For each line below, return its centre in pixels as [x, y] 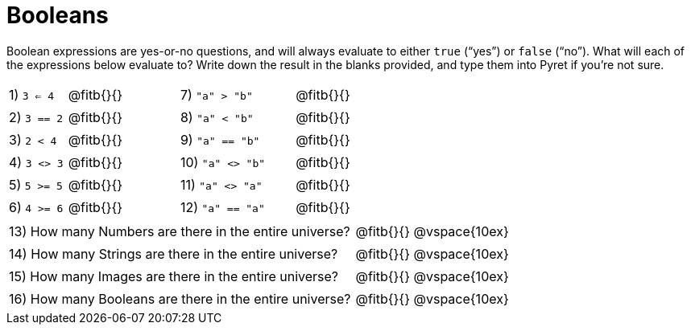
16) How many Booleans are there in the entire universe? [180, 298]
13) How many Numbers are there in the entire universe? [180, 231]
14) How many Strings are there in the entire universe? [174, 253]
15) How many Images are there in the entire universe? [174, 276]
